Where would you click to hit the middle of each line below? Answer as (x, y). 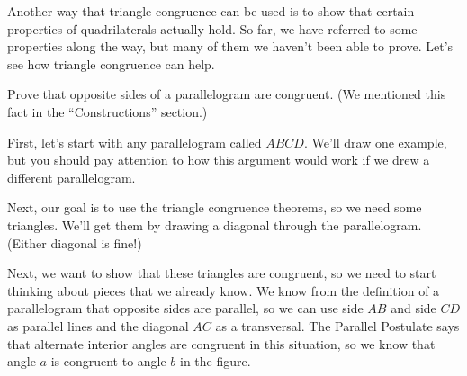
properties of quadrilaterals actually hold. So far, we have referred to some (212, 28)
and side (413, 308)
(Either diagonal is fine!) (75, 242)
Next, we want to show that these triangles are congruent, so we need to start (222, 273)
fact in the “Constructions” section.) (108, 111)
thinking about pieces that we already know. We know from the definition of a (224, 290)
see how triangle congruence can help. (111, 63)
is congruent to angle (108, 361)
